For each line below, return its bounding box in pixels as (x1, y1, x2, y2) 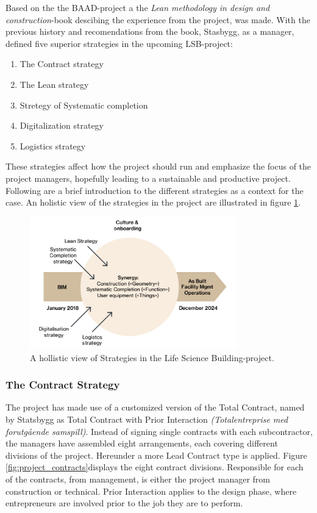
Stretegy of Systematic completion (20, 98, 148, 111)
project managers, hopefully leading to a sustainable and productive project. (5, 171, 291, 184)
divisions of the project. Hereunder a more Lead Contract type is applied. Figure (5, 448, 307, 461)
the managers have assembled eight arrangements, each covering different (5, 437, 278, 450)
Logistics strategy (20, 139, 86, 152)
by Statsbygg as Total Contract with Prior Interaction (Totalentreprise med (5, 413, 288, 426)
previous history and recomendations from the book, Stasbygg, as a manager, (5, 25, 294, 38)
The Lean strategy (20, 77, 89, 90)
